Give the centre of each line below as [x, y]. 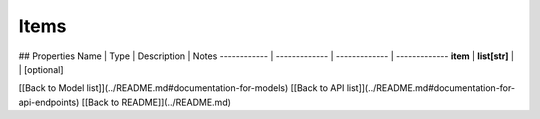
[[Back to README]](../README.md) [156, 102]
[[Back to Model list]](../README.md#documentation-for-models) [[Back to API [181, 88]
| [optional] [41, 69]
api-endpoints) [49, 102]
